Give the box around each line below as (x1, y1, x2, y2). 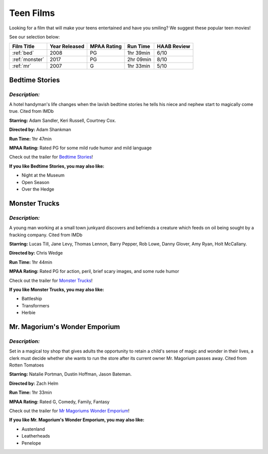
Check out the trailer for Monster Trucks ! (9, 277, 93, 283)
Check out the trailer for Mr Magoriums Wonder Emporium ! (9, 408, 130, 414)
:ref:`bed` (12, 50, 34, 57)
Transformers (21, 302, 50, 308)
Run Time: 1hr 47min (9, 136, 52, 142)
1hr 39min (127, 50, 151, 57)
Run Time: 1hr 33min (9, 389, 52, 395)
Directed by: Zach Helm (9, 380, 59, 386)
